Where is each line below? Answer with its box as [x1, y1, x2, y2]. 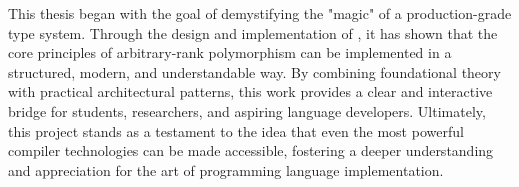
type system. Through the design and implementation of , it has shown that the [8, 22, 498, 43]
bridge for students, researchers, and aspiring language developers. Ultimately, [8, 100, 486, 121]
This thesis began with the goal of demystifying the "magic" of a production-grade [8, 3, 512, 23]
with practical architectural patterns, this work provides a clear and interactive [8, 81, 493, 102]
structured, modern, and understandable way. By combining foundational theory [8, 61, 501, 82]
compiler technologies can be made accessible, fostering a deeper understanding [8, 140, 494, 161]
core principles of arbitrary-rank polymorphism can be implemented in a [8, 42, 452, 63]
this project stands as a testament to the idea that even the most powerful [8, 120, 464, 141]
